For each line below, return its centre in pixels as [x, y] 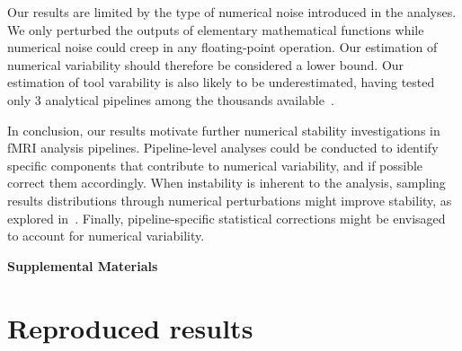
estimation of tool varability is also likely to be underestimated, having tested [221, 82]
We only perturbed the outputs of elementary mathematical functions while [216, 29]
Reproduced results [130, 327]
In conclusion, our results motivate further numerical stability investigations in [224, 130]
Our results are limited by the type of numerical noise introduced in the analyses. [232, 12]
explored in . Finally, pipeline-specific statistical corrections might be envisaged [227, 218]
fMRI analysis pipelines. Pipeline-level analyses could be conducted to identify [223, 148]
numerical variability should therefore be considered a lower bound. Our [206, 64]
